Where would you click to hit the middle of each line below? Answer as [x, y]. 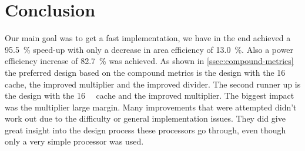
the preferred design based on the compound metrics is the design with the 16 [145, 72]
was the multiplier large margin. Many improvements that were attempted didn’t [151, 107]
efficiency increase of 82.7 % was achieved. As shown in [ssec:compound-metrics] [149, 61]
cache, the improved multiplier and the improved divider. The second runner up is [153, 84]
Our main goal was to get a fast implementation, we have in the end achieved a [148, 38]
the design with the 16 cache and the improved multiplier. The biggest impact [150, 95]
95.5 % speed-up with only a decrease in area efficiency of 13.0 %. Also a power [149, 49]
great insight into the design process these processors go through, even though [145, 130]
